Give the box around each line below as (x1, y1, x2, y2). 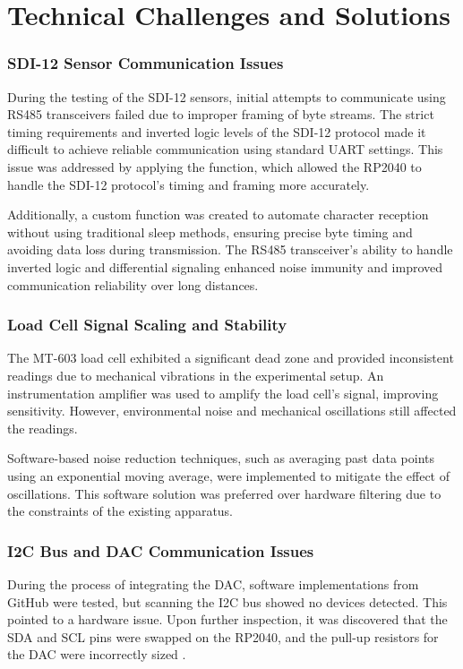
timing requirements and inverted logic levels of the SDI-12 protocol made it (7, 122, 426, 141)
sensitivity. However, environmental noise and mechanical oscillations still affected (7, 401, 457, 420)
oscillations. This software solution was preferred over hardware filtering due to (7, 484, 442, 502)
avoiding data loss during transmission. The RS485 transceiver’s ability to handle (7, 240, 453, 259)
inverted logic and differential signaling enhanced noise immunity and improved (7, 257, 443, 276)
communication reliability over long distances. (7, 275, 259, 294)
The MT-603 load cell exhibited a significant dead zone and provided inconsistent (7, 348, 454, 367)
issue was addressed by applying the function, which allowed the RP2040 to (7, 157, 422, 176)
